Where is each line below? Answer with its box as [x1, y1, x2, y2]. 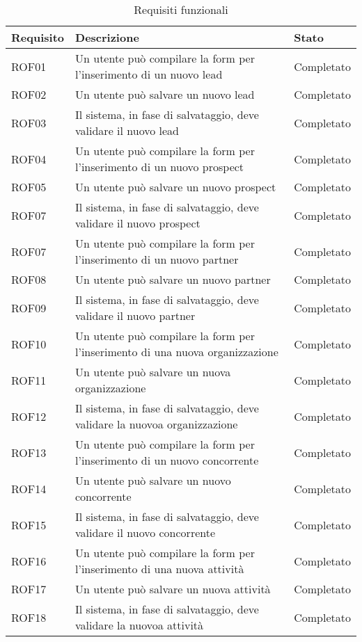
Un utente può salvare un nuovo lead [75, 86, 255, 102]
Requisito [11, 29, 65, 45]
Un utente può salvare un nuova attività [75, 581, 271, 597]
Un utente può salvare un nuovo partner [75, 271, 271, 287]
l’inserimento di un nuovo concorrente [75, 452, 259, 468]
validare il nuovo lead [75, 122, 179, 138]
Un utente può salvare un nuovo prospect [75, 179, 276, 195]
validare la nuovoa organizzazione [75, 416, 238, 432]
